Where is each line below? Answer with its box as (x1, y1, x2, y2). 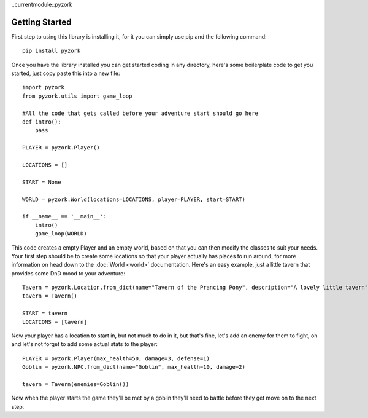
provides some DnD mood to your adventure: (11, 269, 126, 277)
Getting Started (11, 17, 72, 27)
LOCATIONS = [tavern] (22, 318, 87, 325)
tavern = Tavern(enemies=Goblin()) (22, 381, 129, 387)
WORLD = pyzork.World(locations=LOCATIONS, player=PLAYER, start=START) (22, 195, 245, 203)
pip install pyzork (22, 47, 81, 55)
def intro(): (22, 119, 61, 125)
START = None (22, 178, 61, 186)
